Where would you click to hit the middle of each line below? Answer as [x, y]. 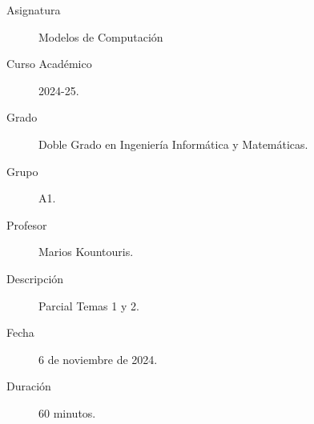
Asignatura [34, 10]
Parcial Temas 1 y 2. [89, 305]
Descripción [35, 278]
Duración [29, 386]
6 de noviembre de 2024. [98, 359]
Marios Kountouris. [86, 252]
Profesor [27, 224]
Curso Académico [49, 64]
